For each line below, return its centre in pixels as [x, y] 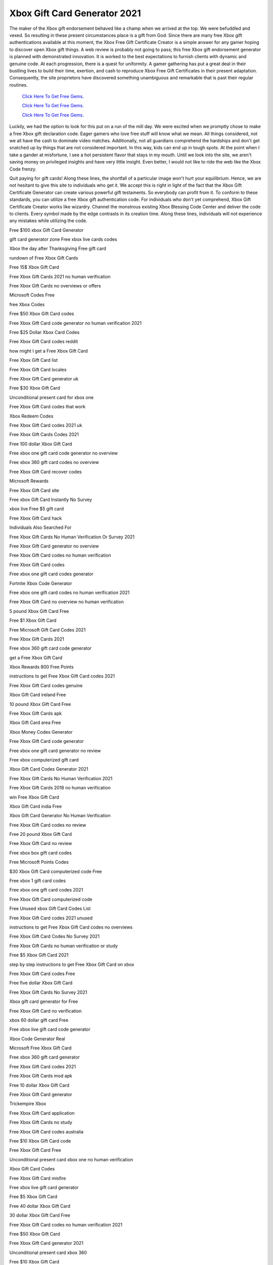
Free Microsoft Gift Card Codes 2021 [48, 629]
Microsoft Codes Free [32, 295]
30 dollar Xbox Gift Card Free [40, 1215]
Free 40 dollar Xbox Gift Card [40, 1206]
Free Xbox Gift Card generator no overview [54, 546]
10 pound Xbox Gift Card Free [40, 704]
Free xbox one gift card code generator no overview [64, 453]
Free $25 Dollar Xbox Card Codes [44, 332]
